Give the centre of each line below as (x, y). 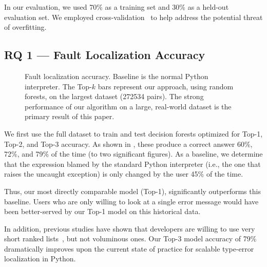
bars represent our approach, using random (166, 86)
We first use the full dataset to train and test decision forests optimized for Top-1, (133, 133)
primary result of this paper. (70, 116)
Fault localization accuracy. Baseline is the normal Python (117, 76)
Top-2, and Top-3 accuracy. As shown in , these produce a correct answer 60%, (128, 144)
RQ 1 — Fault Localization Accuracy (105, 55)
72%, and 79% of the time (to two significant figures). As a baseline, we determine (133, 154)
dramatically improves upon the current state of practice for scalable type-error (129, 248)
